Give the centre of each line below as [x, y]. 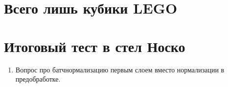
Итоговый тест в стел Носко [95, 46]
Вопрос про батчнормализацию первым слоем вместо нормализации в [120, 69]
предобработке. [38, 79]
